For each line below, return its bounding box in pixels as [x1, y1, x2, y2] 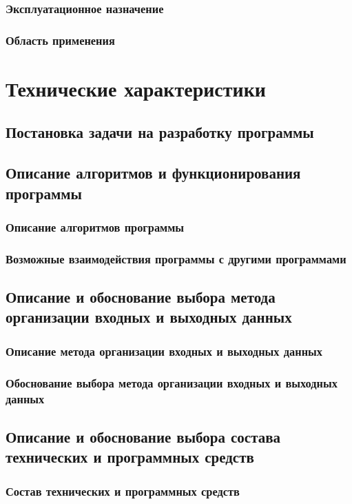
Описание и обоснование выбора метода [6, 286, 276, 308]
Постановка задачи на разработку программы [6, 121, 314, 143]
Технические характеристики [6, 74, 266, 102]
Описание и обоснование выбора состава [6, 425, 281, 447]
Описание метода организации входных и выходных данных [6, 342, 323, 359]
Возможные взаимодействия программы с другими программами [6, 250, 346, 267]
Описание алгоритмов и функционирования [6, 162, 301, 183]
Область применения [6, 31, 115, 48]
